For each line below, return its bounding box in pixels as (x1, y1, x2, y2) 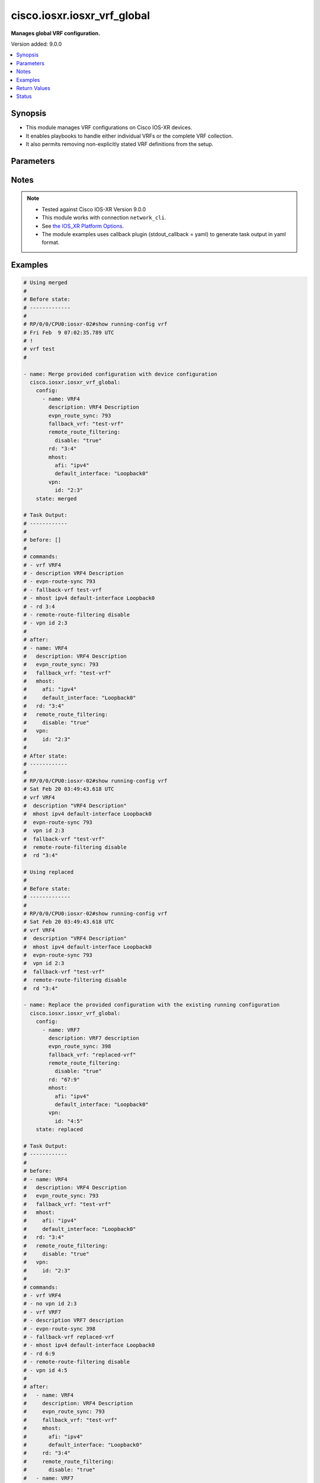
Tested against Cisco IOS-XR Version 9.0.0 (41, 205, 146, 213)
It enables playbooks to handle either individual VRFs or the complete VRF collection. (25, 132, 233, 139)
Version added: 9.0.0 (11, 40, 62, 47)
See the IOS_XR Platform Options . (41, 222, 124, 230)
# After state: (23, 752, 68, 759)
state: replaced (36, 1126, 83, 1133)
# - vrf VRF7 (23, 1309, 62, 1315)
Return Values (16, 84, 50, 91)
